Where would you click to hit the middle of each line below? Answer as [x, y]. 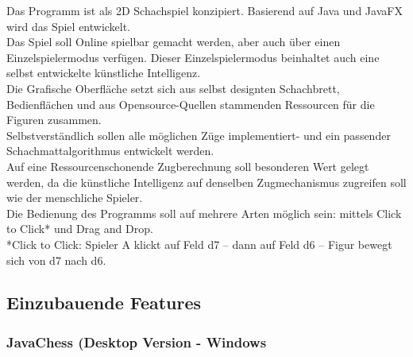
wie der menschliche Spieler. [75, 198]
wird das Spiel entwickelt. [69, 26]
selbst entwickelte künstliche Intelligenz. [104, 73]
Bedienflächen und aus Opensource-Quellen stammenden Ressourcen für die [191, 104]
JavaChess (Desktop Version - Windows [137, 341]
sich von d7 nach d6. [56, 260]
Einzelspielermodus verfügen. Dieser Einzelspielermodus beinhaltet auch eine [193, 57]
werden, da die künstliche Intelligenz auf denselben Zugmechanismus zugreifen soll [206, 182]
